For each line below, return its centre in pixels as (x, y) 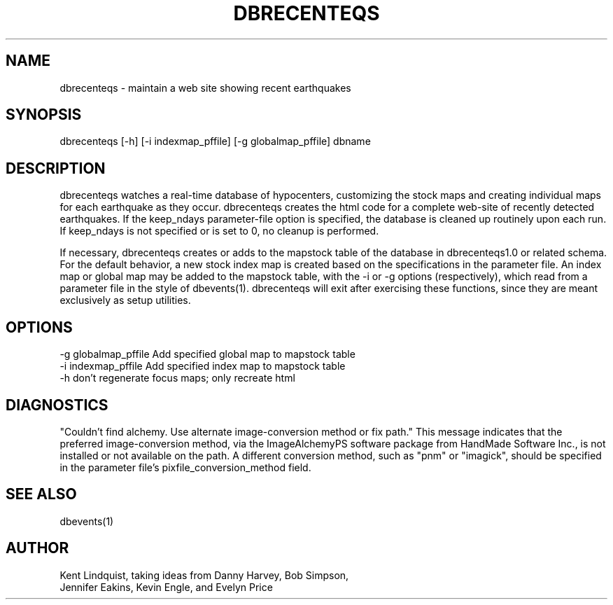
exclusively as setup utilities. (125, 300)
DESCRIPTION (56, 168)
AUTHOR (37, 548)
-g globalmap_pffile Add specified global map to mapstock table (207, 354)
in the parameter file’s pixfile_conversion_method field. (185, 467)
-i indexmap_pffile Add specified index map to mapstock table (203, 366)
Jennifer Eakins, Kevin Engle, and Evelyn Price (166, 587)
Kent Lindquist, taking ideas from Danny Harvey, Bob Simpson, (204, 575)
